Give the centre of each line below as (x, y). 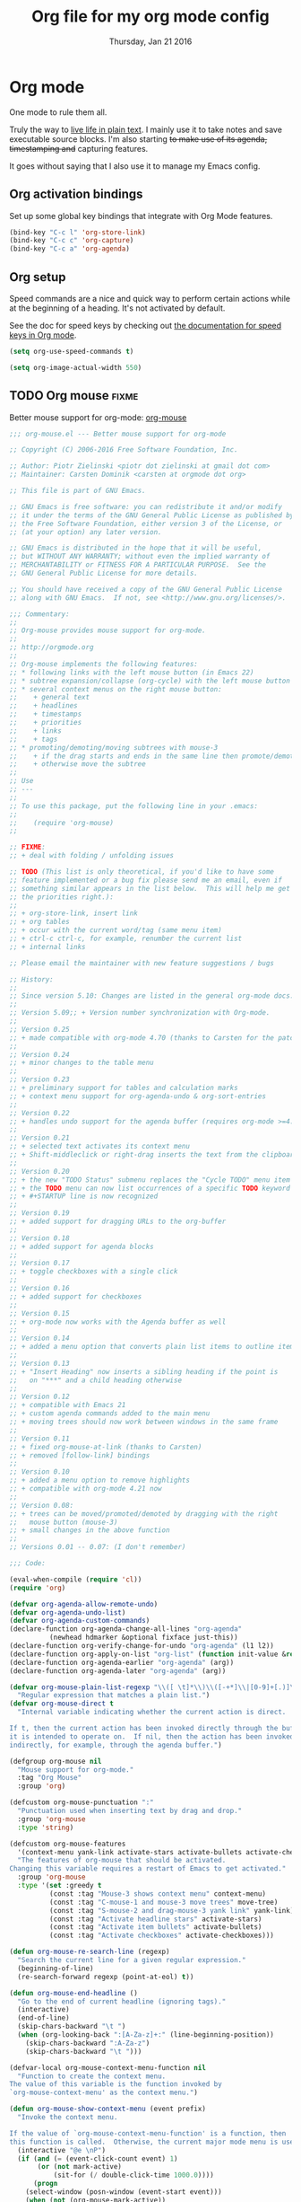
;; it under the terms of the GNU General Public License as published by (152, 515)
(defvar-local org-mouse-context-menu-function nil (107, 2067)
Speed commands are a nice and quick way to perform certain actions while (150, 298)
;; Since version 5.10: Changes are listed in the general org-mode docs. (152, 996)
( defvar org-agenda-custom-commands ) (80, 1621)
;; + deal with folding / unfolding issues (92, 856)
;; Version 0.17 (39, 1264)
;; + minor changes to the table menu (82, 1063)
